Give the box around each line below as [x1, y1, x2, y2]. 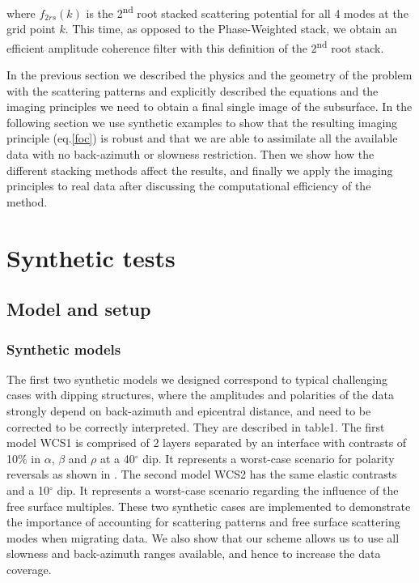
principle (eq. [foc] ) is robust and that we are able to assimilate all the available [6, 130, 398, 147]
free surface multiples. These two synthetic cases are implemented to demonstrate [6, 497, 411, 514]
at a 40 [99, 449, 135, 466]
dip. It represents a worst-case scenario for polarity [142, 449, 395, 466]
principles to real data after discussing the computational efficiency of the [6, 177, 371, 194]
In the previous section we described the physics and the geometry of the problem [6, 66, 413, 83]
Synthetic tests [6, 240, 176, 274]
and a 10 [6, 481, 49, 498]
